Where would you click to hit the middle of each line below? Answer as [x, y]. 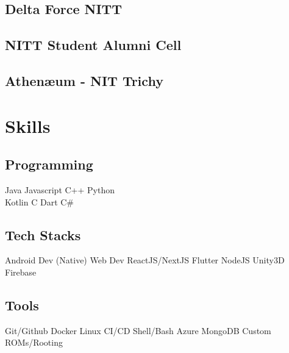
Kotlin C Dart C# [40, 201]
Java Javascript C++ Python [60, 189]
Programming [49, 164]
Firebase [21, 272]
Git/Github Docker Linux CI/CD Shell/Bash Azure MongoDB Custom [138, 330]
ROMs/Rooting [34, 342]
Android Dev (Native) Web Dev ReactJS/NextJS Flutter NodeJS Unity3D [145, 260]
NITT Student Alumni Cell [93, 45]
